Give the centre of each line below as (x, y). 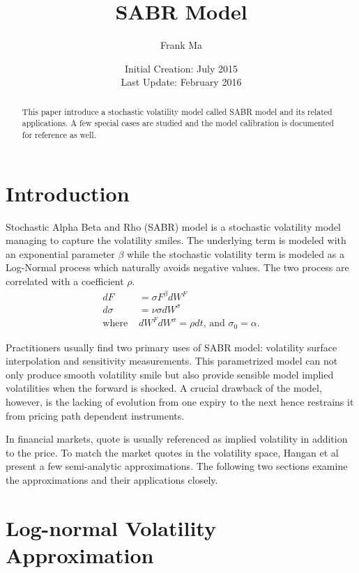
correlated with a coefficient (65, 281)
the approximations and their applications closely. (112, 479)
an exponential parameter (60, 253)
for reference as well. (59, 135)
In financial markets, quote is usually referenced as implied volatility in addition (177, 439)
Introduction (68, 193)
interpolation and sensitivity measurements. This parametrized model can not (172, 361)
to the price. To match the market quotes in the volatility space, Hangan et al (172, 452)
